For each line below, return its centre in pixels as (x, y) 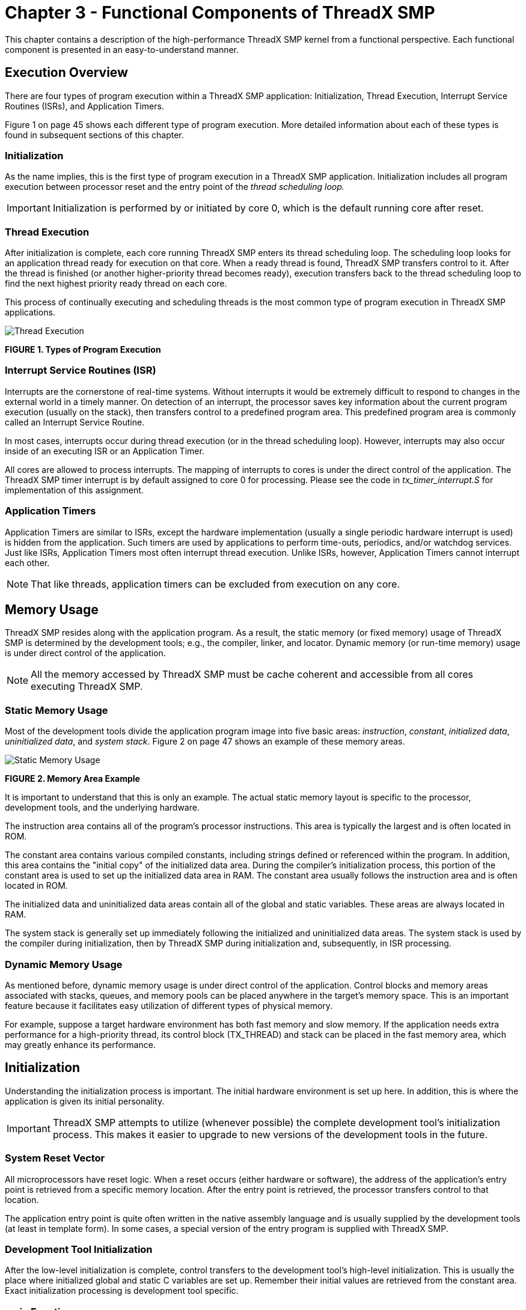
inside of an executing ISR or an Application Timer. (105, 451)
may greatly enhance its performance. (80, 1044)
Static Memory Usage (57, 710)
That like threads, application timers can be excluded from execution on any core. (216, 584)
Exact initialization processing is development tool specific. (122, 1291)
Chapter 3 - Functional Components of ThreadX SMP (220, 13)
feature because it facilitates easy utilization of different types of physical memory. (169, 1005)
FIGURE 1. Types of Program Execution (83, 350)
